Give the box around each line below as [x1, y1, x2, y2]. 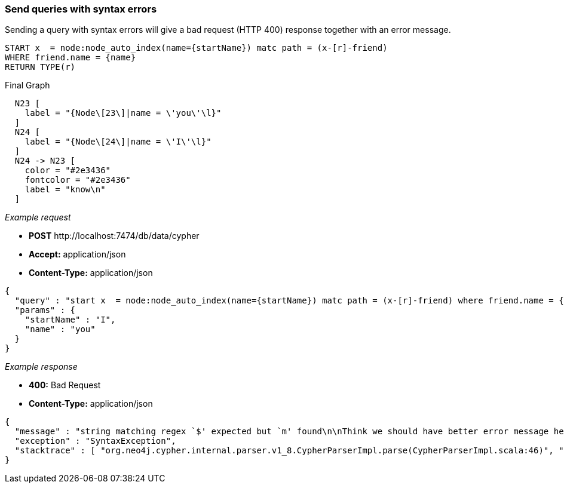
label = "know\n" [24, 185, 106, 195]
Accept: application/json [29, 249, 126, 260]
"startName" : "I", [24, 315, 116, 325]
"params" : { [14, 305, 76, 315]
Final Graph [5, 80, 50, 91]
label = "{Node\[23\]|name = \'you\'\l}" [24, 108, 222, 118]
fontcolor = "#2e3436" [24, 175, 131, 185]
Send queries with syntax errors [5, 3, 157, 15]
